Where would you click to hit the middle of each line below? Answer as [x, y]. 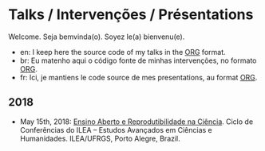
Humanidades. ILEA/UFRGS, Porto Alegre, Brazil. [100, 138]
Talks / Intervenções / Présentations [131, 15]
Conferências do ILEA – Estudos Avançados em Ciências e [116, 130]
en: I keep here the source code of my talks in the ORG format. [123, 52]
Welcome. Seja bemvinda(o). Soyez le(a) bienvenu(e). [97, 37]
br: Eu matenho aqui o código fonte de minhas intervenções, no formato [138, 60]
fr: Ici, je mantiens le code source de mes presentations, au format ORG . [138, 77]
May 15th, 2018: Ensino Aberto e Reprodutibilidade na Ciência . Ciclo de [136, 122]
